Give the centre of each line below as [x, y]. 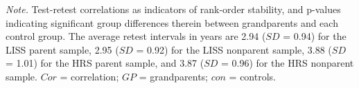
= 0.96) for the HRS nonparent [288, 63]
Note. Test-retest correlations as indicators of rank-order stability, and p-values [173, 9]
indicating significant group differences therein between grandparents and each [172, 22]
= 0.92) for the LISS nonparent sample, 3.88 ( [234, 49]
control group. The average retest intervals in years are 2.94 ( [136, 36]
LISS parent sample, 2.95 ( [62, 49]
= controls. [252, 76]
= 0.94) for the [315, 36]
